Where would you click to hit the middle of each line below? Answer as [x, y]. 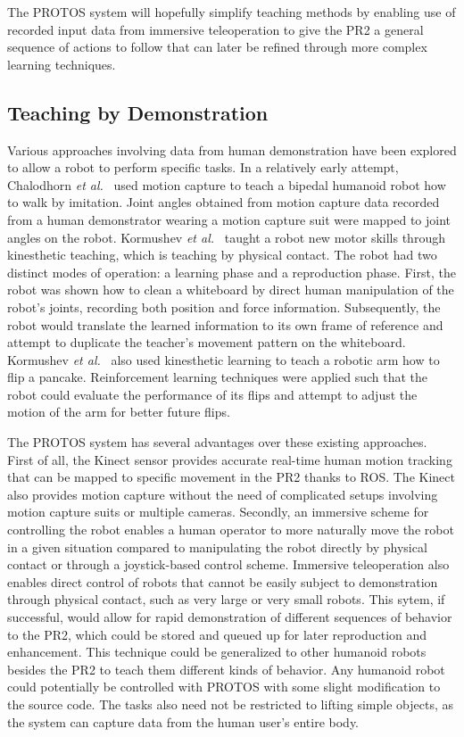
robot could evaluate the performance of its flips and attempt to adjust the [212, 394]
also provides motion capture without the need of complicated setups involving [223, 494]
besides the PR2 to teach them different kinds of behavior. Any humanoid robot [226, 669]
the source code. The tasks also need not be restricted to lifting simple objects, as [231, 704]
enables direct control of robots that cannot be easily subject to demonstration [223, 581]
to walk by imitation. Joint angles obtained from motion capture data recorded [224, 202]
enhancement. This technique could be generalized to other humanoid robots [217, 652]
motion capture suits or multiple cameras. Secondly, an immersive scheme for [218, 512]
